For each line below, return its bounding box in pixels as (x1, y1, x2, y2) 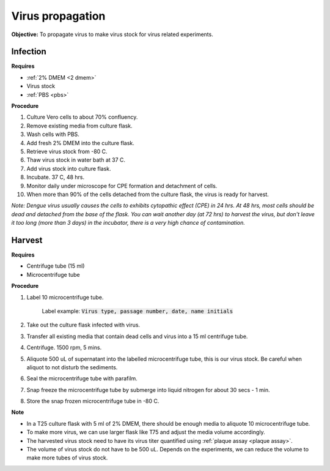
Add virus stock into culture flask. (26, 165, 111, 172)
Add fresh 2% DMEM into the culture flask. (26, 139, 134, 146)
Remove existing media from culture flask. (26, 122, 133, 129)
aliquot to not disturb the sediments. (26, 363, 118, 371)
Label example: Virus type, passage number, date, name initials (42, 307, 233, 315)
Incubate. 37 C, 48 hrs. (26, 173, 85, 181)
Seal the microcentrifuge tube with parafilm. (26, 375, 137, 382)
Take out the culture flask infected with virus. (26, 322, 141, 329)
